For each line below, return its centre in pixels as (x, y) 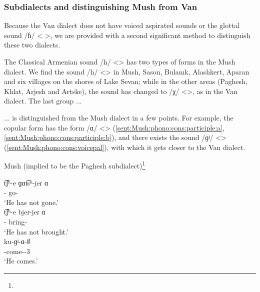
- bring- (15, 221)
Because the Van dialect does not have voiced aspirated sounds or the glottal (122, 25)
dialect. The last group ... (43, 101)
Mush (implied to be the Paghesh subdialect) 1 (75, 165)
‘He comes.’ (21, 261)
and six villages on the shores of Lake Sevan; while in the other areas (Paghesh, (126, 81)
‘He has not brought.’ (36, 231)
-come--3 (17, 251)
